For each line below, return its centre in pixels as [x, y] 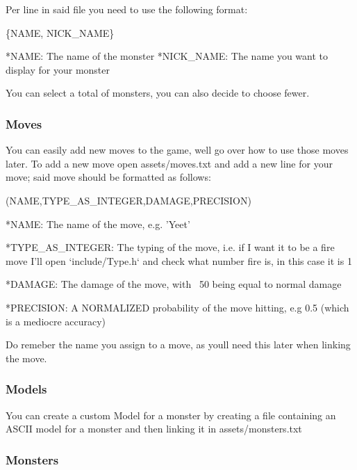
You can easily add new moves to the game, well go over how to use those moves [177, 150]
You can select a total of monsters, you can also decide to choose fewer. [158, 93]
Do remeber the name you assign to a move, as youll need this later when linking [178, 345]
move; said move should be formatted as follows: [108, 177]
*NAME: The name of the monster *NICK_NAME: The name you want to [167, 56]
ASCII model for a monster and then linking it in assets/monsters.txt [154, 429]
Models [26, 389]
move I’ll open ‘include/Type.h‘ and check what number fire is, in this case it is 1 [179, 260]
